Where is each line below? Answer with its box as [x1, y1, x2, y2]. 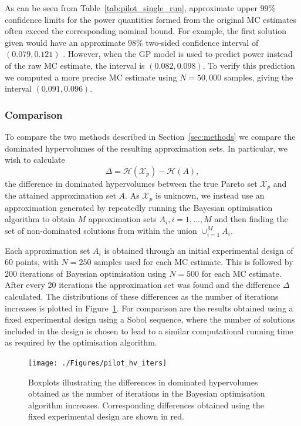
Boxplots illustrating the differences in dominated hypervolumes [28, 375, 258, 388]
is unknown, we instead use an [155, 189, 265, 202]
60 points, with [5, 256, 59, 268]
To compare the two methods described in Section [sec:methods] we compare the [5, 130, 296, 142]
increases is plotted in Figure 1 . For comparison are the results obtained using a [5, 301, 293, 314]
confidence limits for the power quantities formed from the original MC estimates [5, 13, 297, 25]
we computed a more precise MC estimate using [5, 71, 177, 83]
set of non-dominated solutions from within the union [5, 224, 197, 236]
